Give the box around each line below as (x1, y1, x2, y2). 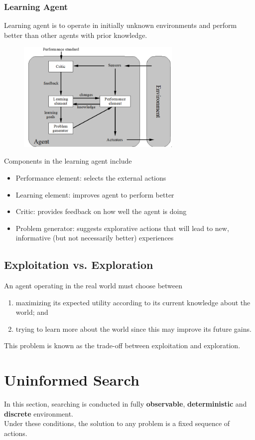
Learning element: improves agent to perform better (15, 189, 174, 200)
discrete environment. (4, 408, 74, 419)
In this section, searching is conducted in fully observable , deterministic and (4, 399, 247, 409)
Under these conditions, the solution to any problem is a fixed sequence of (4, 418, 230, 429)
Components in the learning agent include (4, 156, 132, 166)
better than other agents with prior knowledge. (4, 29, 147, 40)
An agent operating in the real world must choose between (4, 280, 183, 291)
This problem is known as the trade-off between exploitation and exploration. (4, 340, 241, 351)
